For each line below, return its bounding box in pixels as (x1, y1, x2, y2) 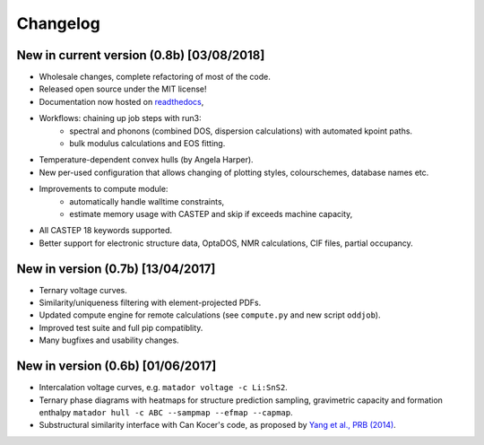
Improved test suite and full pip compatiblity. (39, 322, 203, 333)
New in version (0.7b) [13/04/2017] (16, 261, 216, 276)
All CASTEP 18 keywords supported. (39, 225, 173, 236)
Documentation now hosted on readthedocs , (39, 96, 204, 107)
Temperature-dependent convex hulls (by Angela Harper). (39, 154, 255, 165)
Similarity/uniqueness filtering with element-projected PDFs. (39, 297, 262, 309)
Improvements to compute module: (39, 184, 169, 195)
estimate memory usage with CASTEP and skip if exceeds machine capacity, (69, 208, 353, 219)
